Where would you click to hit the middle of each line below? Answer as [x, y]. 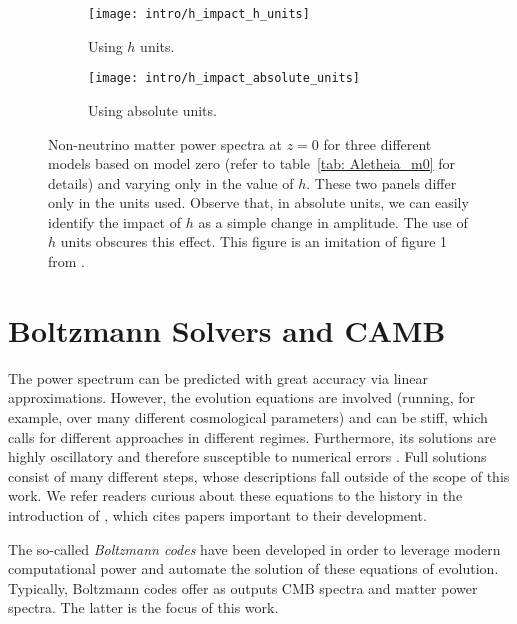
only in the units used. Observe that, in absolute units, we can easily [258, 202]
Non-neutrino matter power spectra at [165, 143]
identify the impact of [115, 221]
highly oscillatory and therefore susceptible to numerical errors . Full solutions [247, 456]
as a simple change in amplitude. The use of [333, 221]
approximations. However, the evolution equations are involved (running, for [242, 397]
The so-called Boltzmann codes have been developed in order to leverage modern [254, 548]
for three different [377, 143]
